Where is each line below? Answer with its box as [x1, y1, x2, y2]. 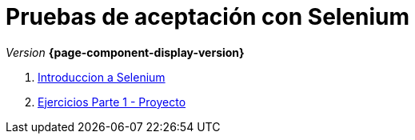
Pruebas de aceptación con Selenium [6, 3, 410, 30]
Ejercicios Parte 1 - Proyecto [38, 94, 186, 109]
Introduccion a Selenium [38, 70, 166, 84]
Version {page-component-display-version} [6, 45, 245, 59]
